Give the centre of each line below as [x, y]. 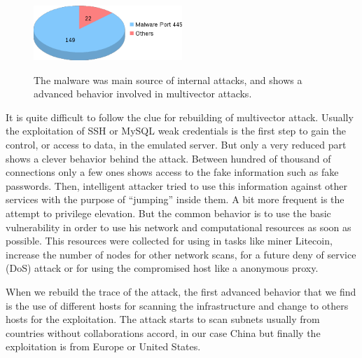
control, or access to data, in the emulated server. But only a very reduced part [176, 144]
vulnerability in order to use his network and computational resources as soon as [179, 227]
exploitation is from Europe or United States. [103, 346]
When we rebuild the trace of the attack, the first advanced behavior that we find [181, 291]
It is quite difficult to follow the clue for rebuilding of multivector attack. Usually [180, 117]
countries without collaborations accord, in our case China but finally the [163, 332]
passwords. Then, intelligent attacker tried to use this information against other [176, 185]
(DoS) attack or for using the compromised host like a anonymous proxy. [162, 268]
